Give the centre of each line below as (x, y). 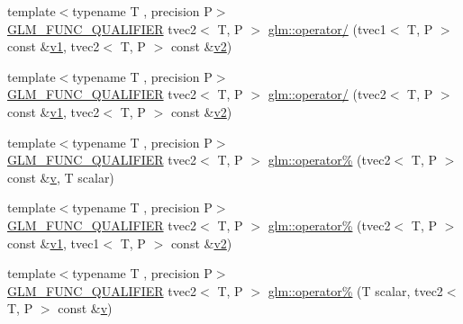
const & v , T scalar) (61, 177)
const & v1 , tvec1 (54, 243)
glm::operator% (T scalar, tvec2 (355, 290)
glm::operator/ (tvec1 (327, 28)
